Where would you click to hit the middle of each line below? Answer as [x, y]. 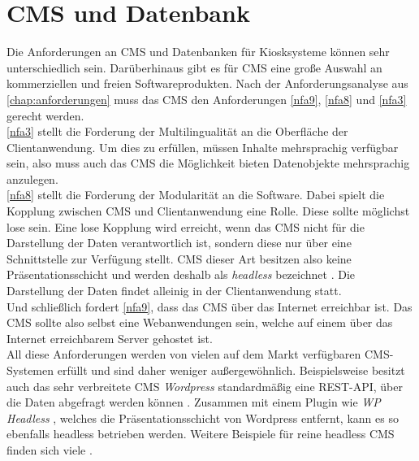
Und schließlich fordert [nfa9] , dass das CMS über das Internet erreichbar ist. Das [209, 306]
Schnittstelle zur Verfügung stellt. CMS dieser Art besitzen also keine [179, 258]
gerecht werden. [45, 115]
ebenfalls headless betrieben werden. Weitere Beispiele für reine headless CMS [201, 434]
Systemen [30, 370]
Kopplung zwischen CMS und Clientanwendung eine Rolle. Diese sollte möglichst [208, 211]
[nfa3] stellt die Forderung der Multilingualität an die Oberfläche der [177, 131]
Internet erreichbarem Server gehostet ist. [110, 338]
